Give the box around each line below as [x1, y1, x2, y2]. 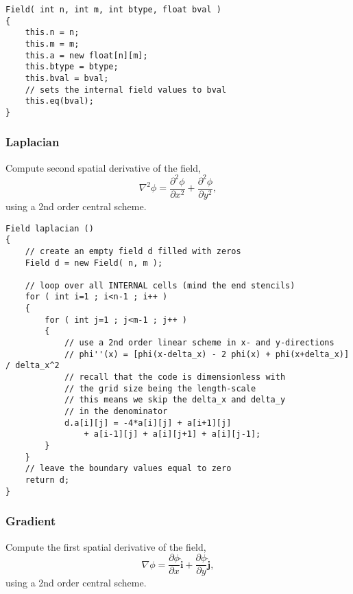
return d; [25, 475, 70, 485]
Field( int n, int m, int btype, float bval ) [5, 5, 221, 14]
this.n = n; [25, 27, 80, 38]
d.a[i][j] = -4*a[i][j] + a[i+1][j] [64, 418, 232, 428]
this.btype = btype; [25, 62, 119, 72]
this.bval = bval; [25, 73, 109, 83]
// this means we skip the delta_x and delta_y [64, 395, 286, 405]
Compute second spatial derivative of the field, [5, 160, 201, 174]
